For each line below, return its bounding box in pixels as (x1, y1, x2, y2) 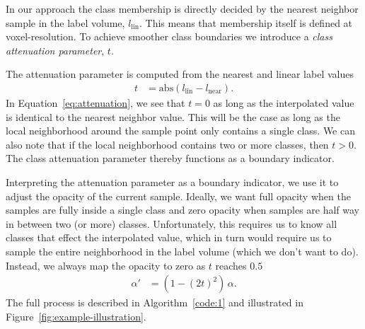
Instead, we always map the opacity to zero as (6, 258, 206, 272)
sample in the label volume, (6, 15, 125, 30)
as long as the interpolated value (213, 96, 354, 110)
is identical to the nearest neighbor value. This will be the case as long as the (6, 109, 340, 124)
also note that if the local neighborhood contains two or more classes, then (6, 137, 329, 151)
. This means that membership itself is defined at (139, 15, 353, 30)
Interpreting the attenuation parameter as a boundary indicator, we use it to (6, 174, 339, 189)
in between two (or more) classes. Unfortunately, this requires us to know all (6, 216, 337, 231)
